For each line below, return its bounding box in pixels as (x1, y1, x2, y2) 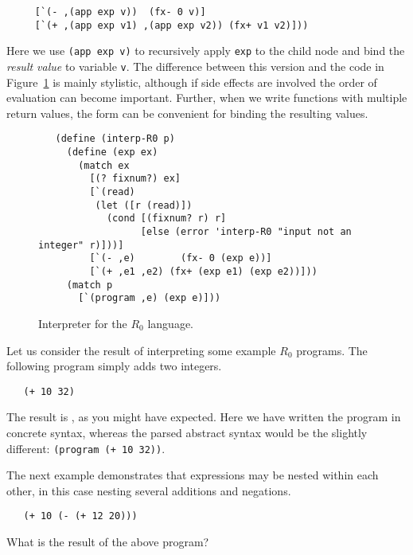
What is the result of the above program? (6, 534, 209, 550)
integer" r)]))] (38, 239, 124, 251)
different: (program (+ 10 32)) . (6, 440, 166, 456)
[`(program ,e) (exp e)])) (78, 292, 221, 304)
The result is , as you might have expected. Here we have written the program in (6, 408, 401, 425)
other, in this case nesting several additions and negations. (6, 482, 291, 498)
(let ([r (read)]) (95, 199, 193, 211)
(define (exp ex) (66, 147, 158, 158)
